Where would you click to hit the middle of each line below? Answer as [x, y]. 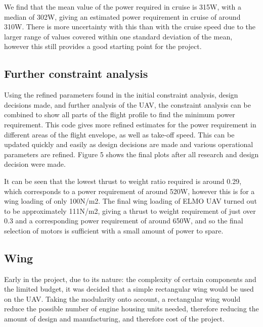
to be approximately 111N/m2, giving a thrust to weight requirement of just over [130, 211]
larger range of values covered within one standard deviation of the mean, [118, 36]
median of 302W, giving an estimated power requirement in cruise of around [122, 16]
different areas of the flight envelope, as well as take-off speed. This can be [119, 134]
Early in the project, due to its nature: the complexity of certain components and [130, 279]
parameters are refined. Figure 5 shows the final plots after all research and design [131, 154]
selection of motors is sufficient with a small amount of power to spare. [114, 230]
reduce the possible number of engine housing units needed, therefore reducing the [131, 309]
